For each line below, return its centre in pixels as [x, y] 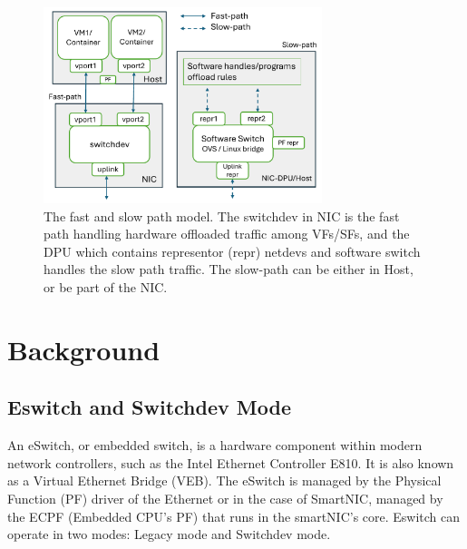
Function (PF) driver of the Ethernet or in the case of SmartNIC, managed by [225, 498]
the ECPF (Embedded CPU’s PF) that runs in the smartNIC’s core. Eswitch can [234, 516]
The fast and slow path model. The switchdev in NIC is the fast [222, 216]
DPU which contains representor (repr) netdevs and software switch [232, 251]
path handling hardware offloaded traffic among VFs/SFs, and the [227, 234]
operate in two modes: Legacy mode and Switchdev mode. [169, 534]
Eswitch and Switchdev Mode [149, 407]
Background [84, 349]
